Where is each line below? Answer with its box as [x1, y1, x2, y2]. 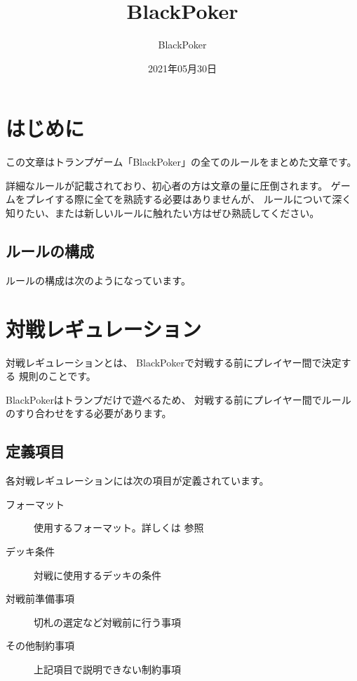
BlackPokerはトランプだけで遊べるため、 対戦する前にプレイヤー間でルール [6, 392, 351, 406]
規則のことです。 [18, 369, 96, 383]
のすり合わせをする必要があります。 [6, 406, 172, 421]
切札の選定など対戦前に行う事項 [34, 614, 181, 629]
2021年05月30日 [148, 60, 217, 75]
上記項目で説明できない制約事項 [34, 661, 181, 676]
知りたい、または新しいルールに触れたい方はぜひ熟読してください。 [6, 206, 320, 220]
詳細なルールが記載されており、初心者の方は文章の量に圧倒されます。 [6, 178, 328, 192]
